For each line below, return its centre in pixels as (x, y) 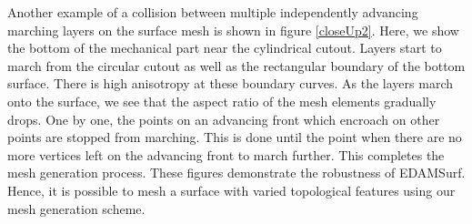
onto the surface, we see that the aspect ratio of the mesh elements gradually (222, 101)
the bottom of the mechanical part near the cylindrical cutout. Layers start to (225, 48)
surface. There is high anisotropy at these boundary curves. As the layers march (231, 83)
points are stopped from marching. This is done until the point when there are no (235, 137)
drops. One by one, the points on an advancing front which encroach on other (224, 119)
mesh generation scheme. (76, 208)
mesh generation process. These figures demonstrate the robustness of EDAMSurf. (236, 173)
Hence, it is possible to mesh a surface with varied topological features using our (231, 190)
